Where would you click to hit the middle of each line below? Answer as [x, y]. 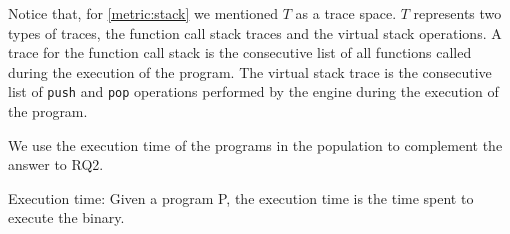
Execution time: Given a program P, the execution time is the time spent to [241, 197]
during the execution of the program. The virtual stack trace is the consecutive [250, 71]
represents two [457, 13]
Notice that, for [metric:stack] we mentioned [143, 13]
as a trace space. [346, 13]
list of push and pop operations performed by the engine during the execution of [253, 91]
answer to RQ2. [56, 164]
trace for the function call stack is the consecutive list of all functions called [240, 52]
